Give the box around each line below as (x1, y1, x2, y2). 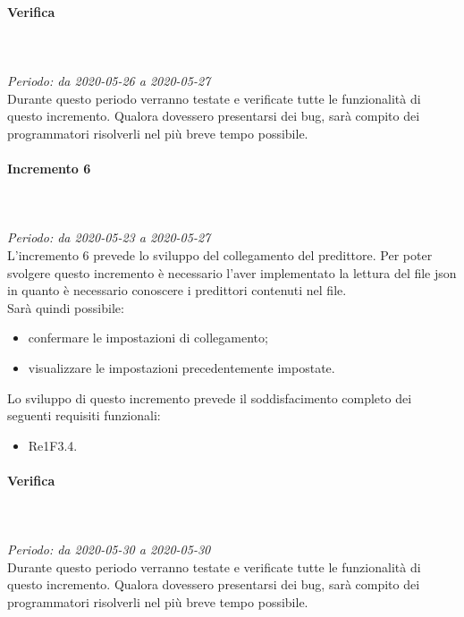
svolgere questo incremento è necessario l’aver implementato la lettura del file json (7, 263, 457, 282)
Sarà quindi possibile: (7, 298, 124, 317)
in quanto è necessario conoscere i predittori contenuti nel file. (7, 281, 347, 300)
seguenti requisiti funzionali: (7, 406, 161, 425)
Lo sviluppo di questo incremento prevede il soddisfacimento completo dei (7, 388, 412, 407)
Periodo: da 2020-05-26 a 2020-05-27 (7, 71, 211, 89)
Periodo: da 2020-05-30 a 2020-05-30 (7, 540, 211, 559)
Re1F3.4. (28, 435, 78, 454)
